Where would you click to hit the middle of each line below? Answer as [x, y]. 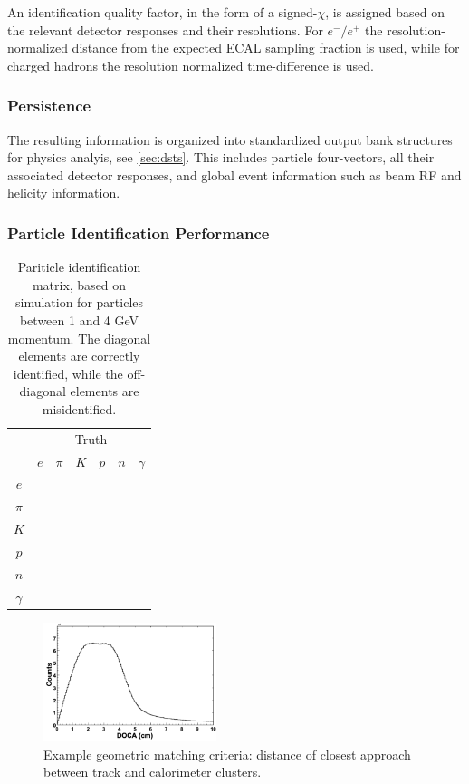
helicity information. [64, 193]
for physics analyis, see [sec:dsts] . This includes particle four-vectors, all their [221, 157]
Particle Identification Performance [139, 232]
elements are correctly [79, 356]
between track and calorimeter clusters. [153, 772]
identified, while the [68, 373]
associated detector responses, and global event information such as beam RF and [234, 174]
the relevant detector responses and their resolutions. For [165, 29]
